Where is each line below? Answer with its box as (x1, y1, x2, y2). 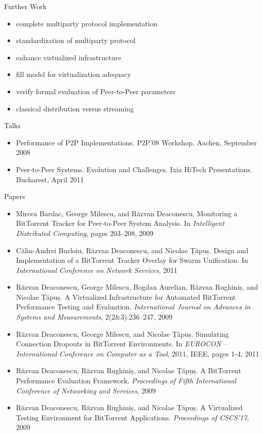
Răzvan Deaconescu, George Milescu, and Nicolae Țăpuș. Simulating (16, 328, 229, 339)
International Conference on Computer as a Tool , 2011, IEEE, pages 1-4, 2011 (16, 348, 259, 359)
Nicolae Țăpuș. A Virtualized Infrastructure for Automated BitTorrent (16, 291, 236, 302)
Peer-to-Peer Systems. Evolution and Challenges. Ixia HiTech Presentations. (16, 164, 252, 174)
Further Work (4, 1, 47, 11)
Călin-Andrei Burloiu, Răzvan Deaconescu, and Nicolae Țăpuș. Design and (16, 245, 248, 255)
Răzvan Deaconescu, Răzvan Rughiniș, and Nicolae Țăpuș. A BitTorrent (16, 365, 241, 376)
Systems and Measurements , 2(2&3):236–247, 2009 (16, 311, 172, 322)
